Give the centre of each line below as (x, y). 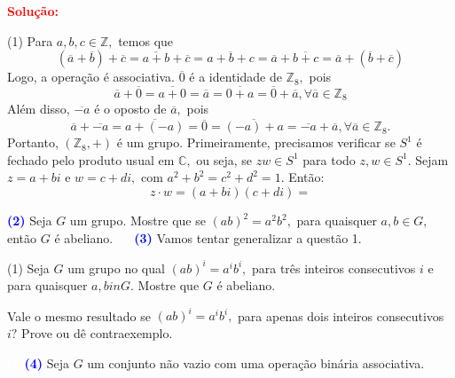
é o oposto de (130, 109)
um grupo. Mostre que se (137, 220)
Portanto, (33, 142)
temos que (146, 40)
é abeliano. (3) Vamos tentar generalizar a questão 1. (208, 237)
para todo (329, 159)
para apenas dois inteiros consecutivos (341, 315)
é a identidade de (235, 77)
